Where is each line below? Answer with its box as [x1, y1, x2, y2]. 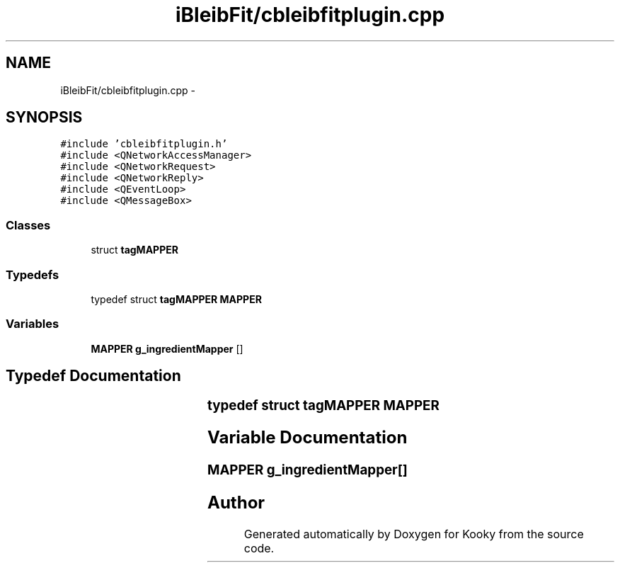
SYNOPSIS [6, 108, 83, 127]
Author [207, 492, 265, 513]
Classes [6, 217, 51, 232]
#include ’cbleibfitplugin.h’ [60, 138, 228, 150]
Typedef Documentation [6, 367, 181, 385]
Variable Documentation [207, 427, 408, 448]
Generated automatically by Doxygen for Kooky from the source [243, 527, 584, 542]
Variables [6, 317, 59, 331]
